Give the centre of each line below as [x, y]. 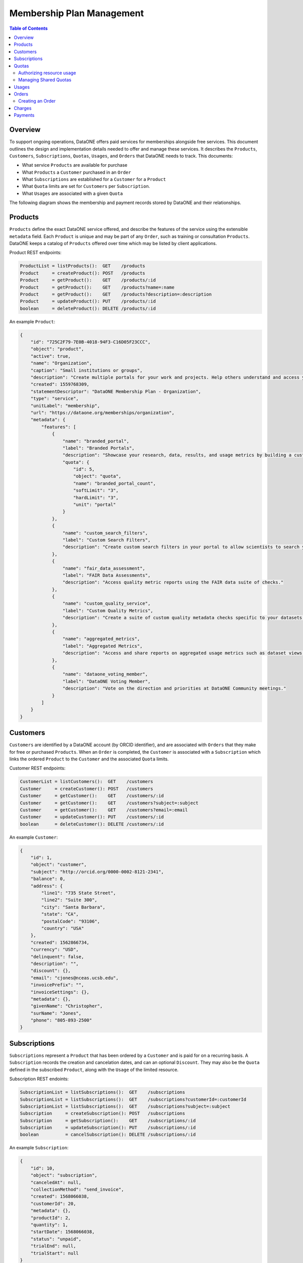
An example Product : [32, 321]
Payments [24, 115]
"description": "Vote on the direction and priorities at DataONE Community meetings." [174, 689]
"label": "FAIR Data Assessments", [107, 575]
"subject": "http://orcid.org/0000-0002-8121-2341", [97, 872]
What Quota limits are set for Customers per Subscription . [86, 186]
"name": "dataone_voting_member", [105, 674]
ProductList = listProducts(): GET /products [83, 266]
